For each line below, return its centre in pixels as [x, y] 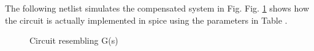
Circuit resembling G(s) [74, 40]
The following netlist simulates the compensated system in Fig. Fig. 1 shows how [157, 8]
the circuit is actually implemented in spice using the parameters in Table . [146, 20]
